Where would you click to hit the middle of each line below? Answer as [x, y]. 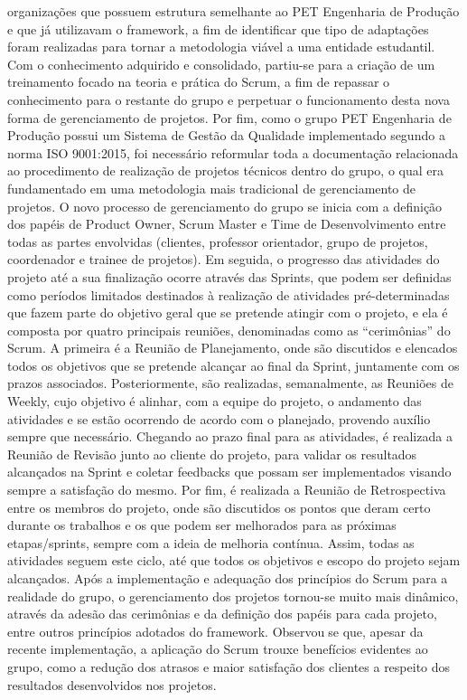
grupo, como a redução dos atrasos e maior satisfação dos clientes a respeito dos [229, 666]
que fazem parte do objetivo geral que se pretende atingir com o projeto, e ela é [228, 312]
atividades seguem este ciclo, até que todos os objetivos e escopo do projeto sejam [234, 560]
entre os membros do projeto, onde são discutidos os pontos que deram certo [219, 507]
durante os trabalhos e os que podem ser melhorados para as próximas [202, 525]
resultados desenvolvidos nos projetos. [112, 684]
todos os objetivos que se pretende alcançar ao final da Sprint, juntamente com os [233, 365]
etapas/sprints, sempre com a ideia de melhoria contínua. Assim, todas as [211, 542]
